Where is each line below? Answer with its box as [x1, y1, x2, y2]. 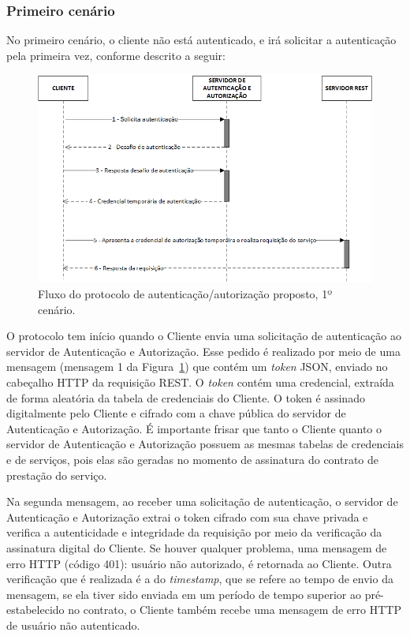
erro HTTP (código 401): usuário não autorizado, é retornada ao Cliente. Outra [6, 555, 392, 571]
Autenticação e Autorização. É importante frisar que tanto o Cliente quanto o [6, 420, 382, 436]
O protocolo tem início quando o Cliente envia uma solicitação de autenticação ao [6, 327, 401, 344]
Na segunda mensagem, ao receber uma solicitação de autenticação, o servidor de [6, 493, 398, 510]
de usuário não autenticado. [6, 616, 140, 633]
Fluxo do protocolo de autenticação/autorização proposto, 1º [38, 286, 333, 302]
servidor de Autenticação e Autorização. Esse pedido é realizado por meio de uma [6, 342, 401, 359]
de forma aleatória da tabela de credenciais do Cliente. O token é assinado [6, 389, 365, 406]
